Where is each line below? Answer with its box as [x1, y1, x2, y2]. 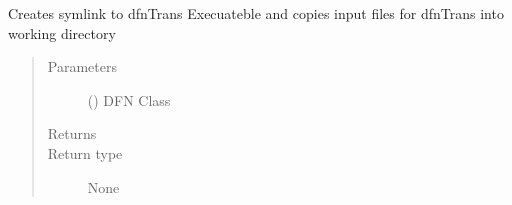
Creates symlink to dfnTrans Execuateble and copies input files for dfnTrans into [8, 3, 504, 23]
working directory [8, 22, 116, 43]
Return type [47, 142, 123, 163]
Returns [47, 123, 97, 144]
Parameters [47, 56, 117, 77]
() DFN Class [87, 89, 171, 110]
